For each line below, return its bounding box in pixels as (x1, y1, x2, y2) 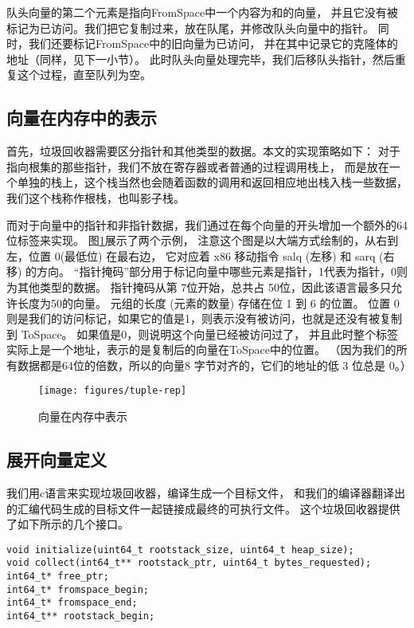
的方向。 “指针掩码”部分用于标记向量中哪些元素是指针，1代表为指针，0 (25, 263, 396, 280)
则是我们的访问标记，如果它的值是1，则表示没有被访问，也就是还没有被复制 (6, 310, 402, 327)
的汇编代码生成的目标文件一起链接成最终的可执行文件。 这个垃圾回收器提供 (6, 500, 400, 516)
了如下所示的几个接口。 (6, 516, 129, 532)
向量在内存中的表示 (6, 105, 157, 130)
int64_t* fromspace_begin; (6, 583, 149, 595)
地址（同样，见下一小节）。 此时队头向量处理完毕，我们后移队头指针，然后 (6, 50, 395, 67)
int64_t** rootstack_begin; (6, 610, 155, 622)
